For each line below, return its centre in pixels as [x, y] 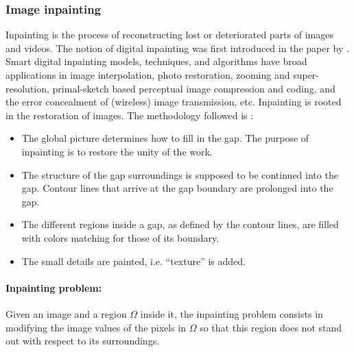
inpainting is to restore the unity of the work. [117, 151]
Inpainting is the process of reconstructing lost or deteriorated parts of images [169, 35]
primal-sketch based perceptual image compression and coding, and [194, 88]
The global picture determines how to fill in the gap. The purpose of [165, 138]
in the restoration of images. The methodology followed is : [130, 115]
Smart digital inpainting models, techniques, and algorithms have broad [156, 61]
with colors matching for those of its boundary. [120, 237]
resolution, [27, 88]
